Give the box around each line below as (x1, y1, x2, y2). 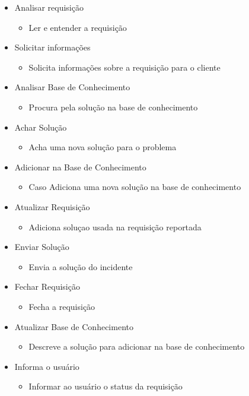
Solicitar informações (14, 41, 91, 53)
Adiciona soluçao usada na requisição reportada (28, 220, 202, 233)
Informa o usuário (14, 360, 79, 372)
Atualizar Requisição (14, 200, 90, 213)
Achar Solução (14, 121, 67, 133)
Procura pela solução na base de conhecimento (28, 100, 198, 113)
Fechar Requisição (14, 280, 80, 293)
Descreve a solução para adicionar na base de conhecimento (28, 340, 245, 353)
